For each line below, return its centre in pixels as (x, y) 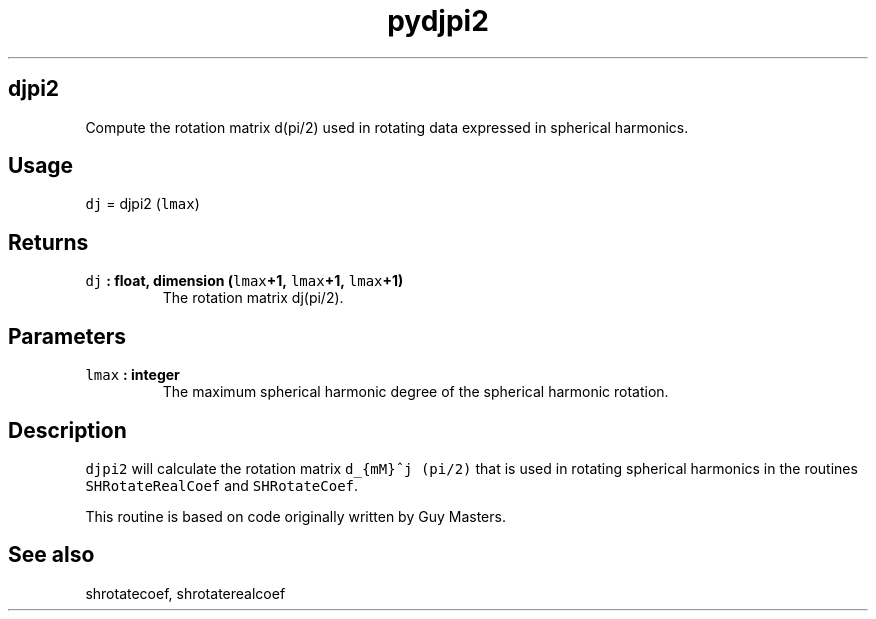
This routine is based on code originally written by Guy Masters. (295, 516)
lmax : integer (132, 375)
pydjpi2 (438, 21)
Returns (48, 242)
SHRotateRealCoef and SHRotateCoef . (222, 485)
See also (51, 555)
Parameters (67, 336)
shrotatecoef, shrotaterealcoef (185, 593)
